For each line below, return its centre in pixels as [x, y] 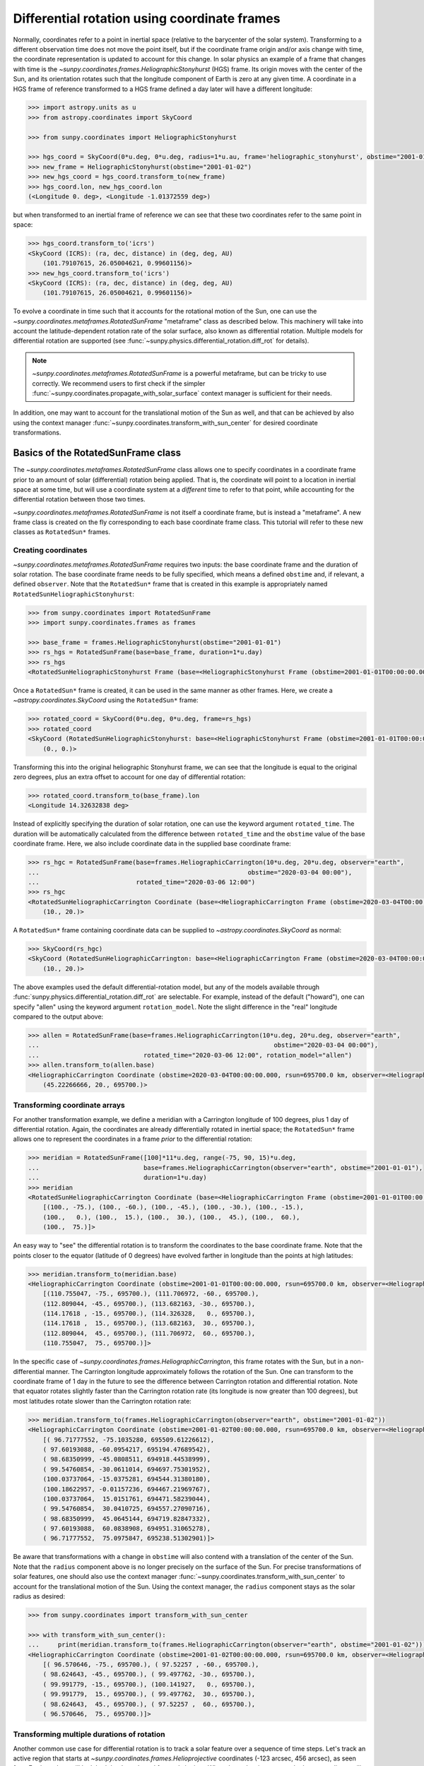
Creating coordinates [50, 550]
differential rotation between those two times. [79, 499]
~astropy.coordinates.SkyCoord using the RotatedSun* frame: [106, 700]
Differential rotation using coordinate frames [147, 18]
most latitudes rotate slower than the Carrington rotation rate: [102, 1401]
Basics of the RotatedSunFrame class [97, 453]
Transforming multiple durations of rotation [89, 1734]
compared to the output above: [58, 1017]
